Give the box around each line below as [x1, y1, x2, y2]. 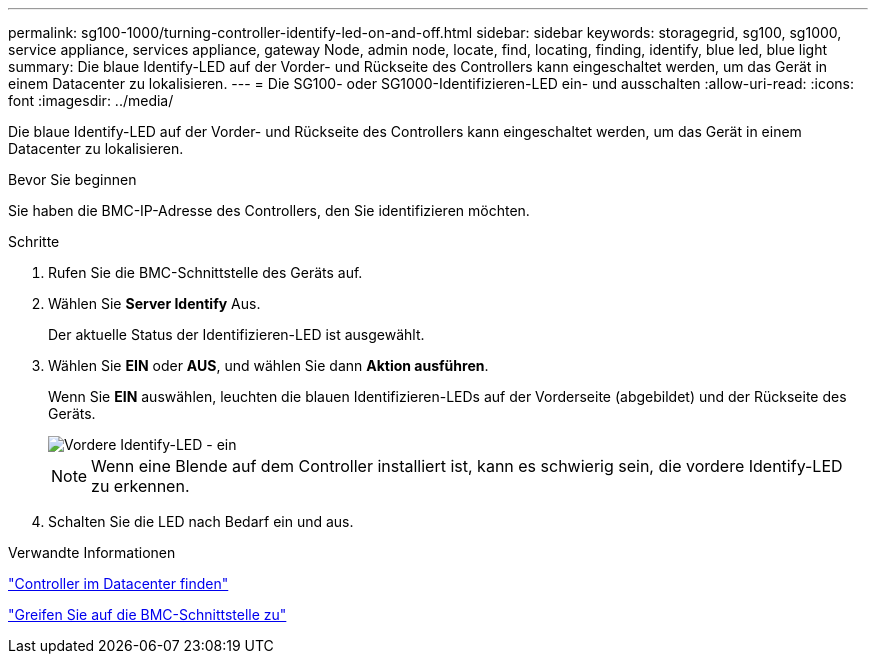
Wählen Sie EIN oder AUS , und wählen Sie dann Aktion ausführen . [48, 357, 489, 374]
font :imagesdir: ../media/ [8, 92, 174, 109]
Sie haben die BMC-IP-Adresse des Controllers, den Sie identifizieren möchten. [8, 202, 530, 219]
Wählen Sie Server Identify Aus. [48, 295, 261, 312]
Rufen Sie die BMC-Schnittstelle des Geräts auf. [48, 264, 363, 281]
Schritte [8, 233, 60, 250]
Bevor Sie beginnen [8, 171, 137, 188]
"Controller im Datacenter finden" [8, 575, 229, 592]
